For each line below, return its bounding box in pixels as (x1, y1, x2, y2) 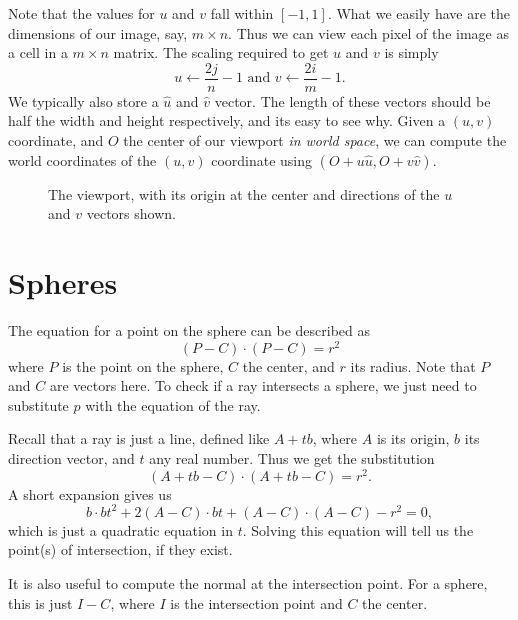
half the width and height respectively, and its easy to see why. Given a (8, 110, 446, 131)
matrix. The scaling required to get (113, 42, 329, 63)
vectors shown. (86, 203, 176, 224)
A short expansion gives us (8, 483, 172, 504)
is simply (384, 42, 439, 63)
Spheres (8, 262, 118, 302)
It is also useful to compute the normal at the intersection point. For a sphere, (8, 572, 488, 593)
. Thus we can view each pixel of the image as (228, 22, 509, 43)
